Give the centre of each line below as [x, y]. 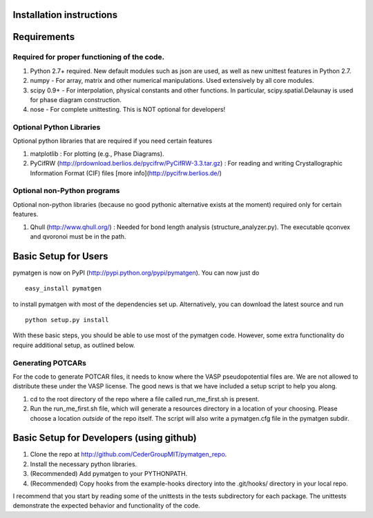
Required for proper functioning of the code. [89, 57]
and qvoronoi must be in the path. [78, 236]
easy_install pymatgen [64, 289]
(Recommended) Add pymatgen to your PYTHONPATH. [109, 474]
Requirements [44, 37]
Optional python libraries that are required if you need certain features [113, 141]
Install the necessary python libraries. [84, 464]
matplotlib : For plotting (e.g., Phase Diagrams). [97, 153]
